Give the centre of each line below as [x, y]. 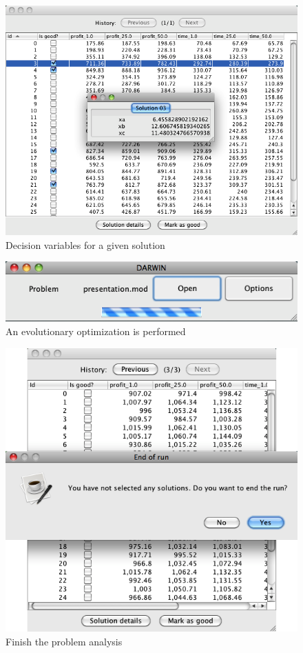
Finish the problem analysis [64, 641]
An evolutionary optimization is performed [96, 331]
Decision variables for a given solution [85, 244]
